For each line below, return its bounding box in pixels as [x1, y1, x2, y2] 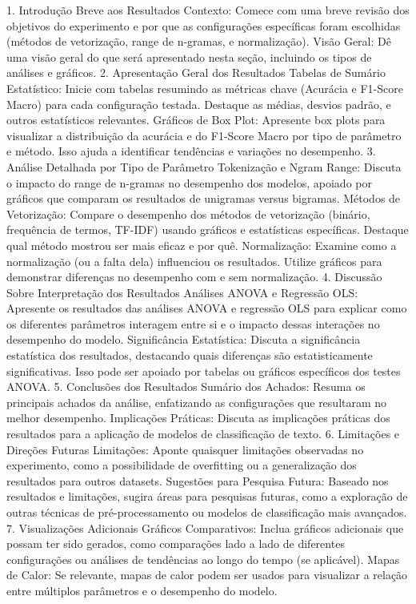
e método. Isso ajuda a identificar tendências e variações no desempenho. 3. [6, 143, 376, 159]
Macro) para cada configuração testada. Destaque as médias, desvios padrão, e [6, 95, 391, 112]
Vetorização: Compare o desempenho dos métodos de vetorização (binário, [6, 205, 370, 222]
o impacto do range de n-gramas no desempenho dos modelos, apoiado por [6, 174, 372, 191]
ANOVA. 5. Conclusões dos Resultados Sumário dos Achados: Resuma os [6, 378, 366, 395]
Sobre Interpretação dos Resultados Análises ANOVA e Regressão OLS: [6, 284, 358, 300]
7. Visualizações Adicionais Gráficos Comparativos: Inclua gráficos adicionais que [6, 519, 404, 536]
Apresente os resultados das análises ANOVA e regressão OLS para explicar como [6, 300, 407, 316]
